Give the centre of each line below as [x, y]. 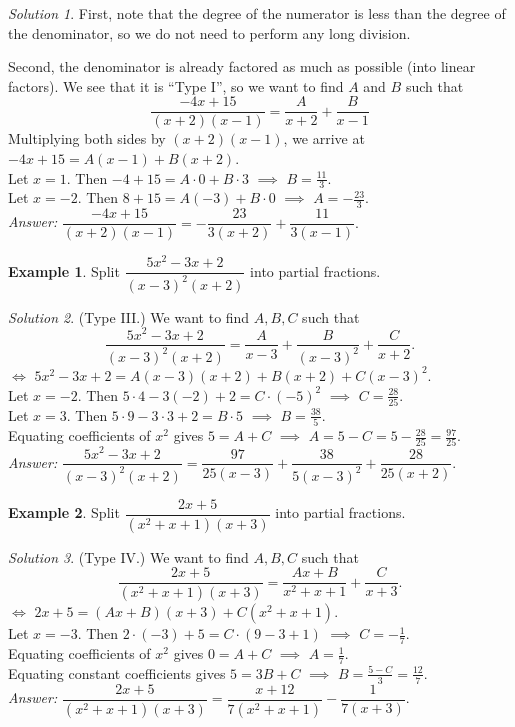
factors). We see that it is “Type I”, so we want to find [176, 85]
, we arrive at [324, 138]
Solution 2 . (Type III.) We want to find [129, 316]
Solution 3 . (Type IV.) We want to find [128, 556]
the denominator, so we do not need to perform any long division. [209, 32]
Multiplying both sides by [87, 138]
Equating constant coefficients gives [117, 672]
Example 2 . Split [64, 512]
